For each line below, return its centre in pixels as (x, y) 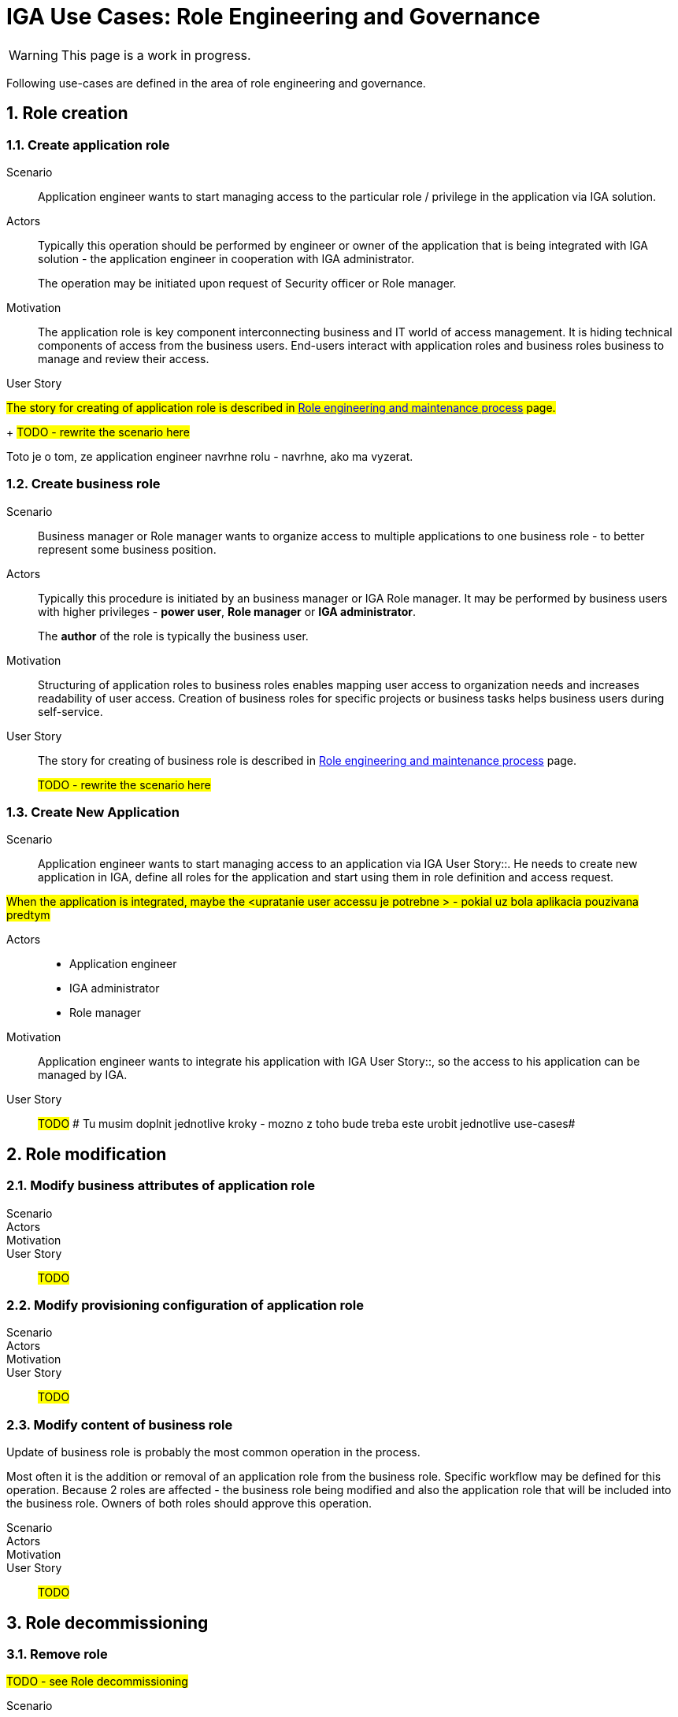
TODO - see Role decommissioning (97, 1682)
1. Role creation (67, 113)
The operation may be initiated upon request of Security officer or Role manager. (247, 283)
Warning (33, 55)
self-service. (70, 711)
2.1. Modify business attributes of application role (161, 1186)
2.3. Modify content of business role (120, 1424)
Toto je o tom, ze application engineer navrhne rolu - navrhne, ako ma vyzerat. (210, 456)
